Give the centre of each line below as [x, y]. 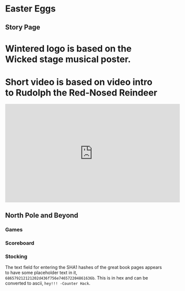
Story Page [23, 27]
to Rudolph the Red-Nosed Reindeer [81, 92]
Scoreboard [20, 243]
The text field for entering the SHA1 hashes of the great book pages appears [84, 267]
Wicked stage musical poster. [68, 59]
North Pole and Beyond [42, 215]
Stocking [16, 256]
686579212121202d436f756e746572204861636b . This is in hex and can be [77, 278]
